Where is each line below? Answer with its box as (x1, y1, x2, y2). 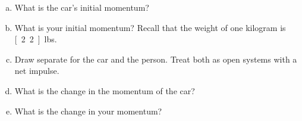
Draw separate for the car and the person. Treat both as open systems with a (14, 52, 297, 65)
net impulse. (14, 64, 59, 77)
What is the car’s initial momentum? (14, 1, 149, 13)
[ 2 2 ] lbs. (14, 33, 57, 45)
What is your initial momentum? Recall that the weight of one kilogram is (14, 21, 286, 33)
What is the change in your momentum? (14, 104, 162, 117)
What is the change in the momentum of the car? (14, 84, 195, 97)
